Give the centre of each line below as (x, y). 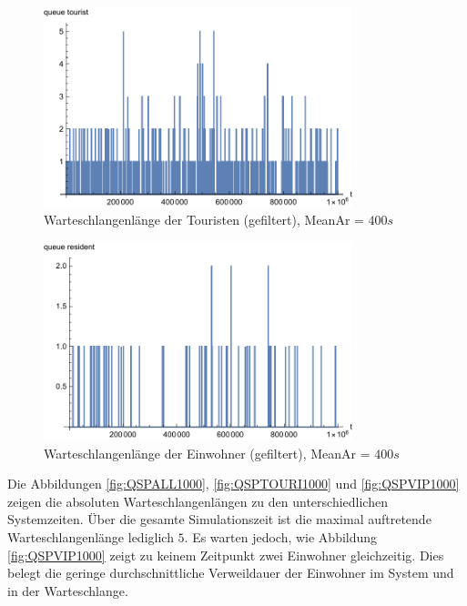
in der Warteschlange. (68, 590)
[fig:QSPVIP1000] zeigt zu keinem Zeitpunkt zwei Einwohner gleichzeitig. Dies (226, 555)
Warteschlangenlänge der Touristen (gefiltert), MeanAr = (204, 220)
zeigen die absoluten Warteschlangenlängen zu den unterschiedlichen (198, 501)
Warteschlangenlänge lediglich (91, 536)
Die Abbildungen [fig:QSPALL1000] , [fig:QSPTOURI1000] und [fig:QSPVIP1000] (233, 484)
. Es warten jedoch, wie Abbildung (281, 536)
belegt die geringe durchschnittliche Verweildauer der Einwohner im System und (231, 573)
